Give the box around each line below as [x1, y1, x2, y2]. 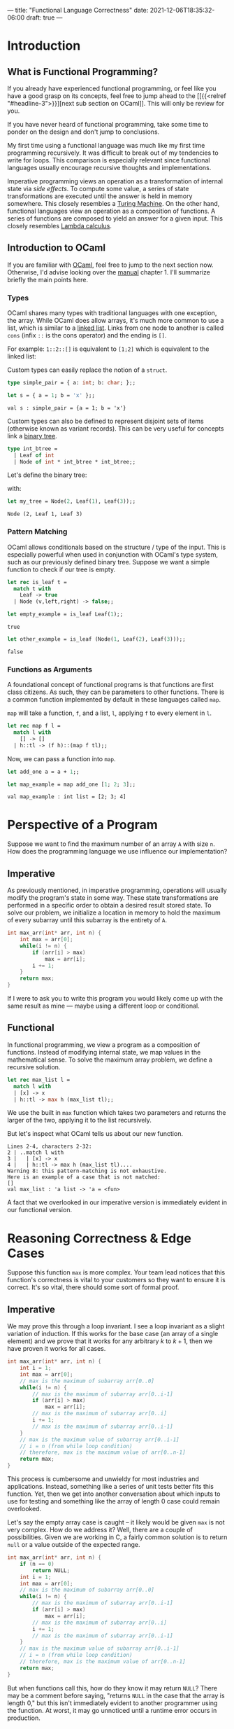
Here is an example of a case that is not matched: [7, 1174, 161, 1181]
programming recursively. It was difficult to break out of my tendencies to [7, 148, 219, 157]
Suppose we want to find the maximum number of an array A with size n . [7, 840, 215, 848]
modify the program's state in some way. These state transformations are [7, 894, 219, 902]
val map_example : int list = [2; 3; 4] [7, 793, 127, 800]
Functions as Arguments [7, 665, 93, 674]
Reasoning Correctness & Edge [7, 1230, 192, 1246]
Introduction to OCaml [7, 242, 106, 254]
